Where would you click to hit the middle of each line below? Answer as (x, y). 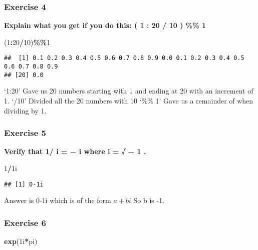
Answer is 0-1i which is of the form (58, 200)
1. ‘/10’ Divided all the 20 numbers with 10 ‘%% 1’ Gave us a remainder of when (129, 100)
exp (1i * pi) (21, 241)
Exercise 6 (25, 222)
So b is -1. (149, 200)
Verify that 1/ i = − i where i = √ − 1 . (75, 151)
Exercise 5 (25, 133)
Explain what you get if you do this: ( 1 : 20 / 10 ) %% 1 (105, 25)
